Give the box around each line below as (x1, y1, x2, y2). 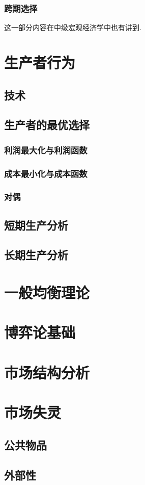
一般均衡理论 (4, 282, 90, 303)
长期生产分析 (4, 247, 68, 263)
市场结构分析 (4, 362, 90, 382)
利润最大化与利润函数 (4, 143, 88, 156)
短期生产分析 (4, 217, 68, 233)
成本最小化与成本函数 (4, 167, 88, 180)
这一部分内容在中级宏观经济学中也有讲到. (4, 22, 141, 33)
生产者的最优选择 (4, 117, 90, 133)
